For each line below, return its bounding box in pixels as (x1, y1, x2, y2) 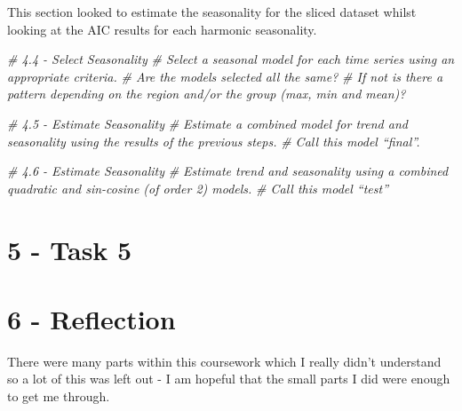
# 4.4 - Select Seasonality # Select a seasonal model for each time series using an (7, 50, 455, 68)
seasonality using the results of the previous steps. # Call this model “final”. (7, 131, 420, 150)
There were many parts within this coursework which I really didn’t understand (7, 352, 442, 370)
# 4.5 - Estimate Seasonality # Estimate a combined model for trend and (7, 114, 408, 132)
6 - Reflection (7, 300, 176, 336)
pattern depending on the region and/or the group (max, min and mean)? (7, 84, 406, 103)
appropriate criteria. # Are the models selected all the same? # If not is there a (7, 67, 443, 85)
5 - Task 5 (7, 231, 132, 267)
